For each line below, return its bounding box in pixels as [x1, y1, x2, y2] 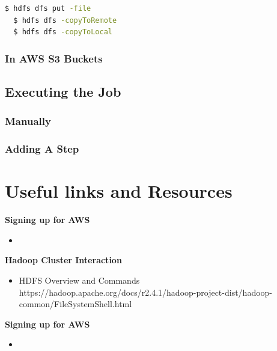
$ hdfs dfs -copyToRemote [13, 16, 117, 25]
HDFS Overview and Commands [19, 274, 140, 286]
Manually [5, 114, 51, 129]
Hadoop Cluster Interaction [5, 254, 122, 266]
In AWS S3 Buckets [5, 50, 103, 66]
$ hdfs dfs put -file [5, 4, 91, 13]
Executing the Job [5, 82, 121, 101]
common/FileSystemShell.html [19, 298, 132, 310]
